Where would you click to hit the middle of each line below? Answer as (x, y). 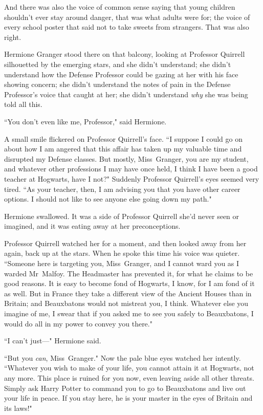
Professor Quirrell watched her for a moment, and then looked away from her (125, 243)
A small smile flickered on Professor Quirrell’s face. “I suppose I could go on (124, 138)
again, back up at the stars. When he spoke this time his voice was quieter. (122, 253)
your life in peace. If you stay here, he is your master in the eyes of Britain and (128, 398)
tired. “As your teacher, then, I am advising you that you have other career (122, 189)
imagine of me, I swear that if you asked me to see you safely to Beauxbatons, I (129, 313)
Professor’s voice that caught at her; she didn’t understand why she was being (126, 94)
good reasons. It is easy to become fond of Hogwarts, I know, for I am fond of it (129, 283)
